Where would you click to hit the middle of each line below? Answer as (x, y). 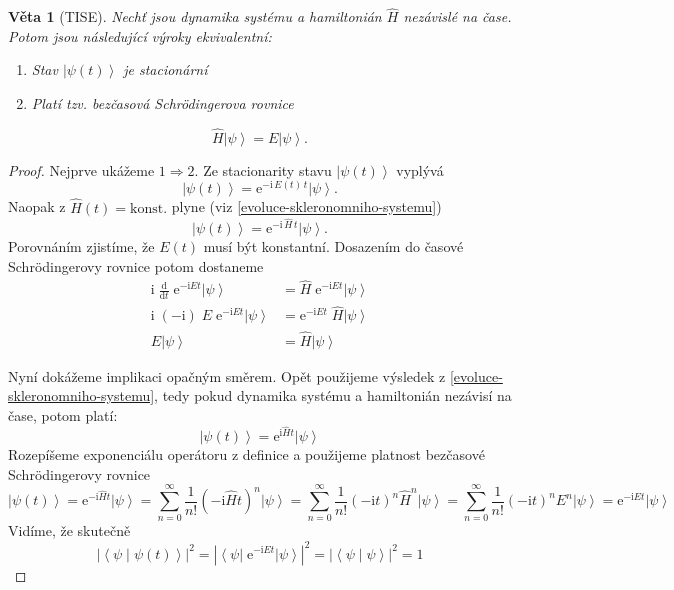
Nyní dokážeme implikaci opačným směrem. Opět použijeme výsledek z (227, 375)
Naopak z (37, 206)
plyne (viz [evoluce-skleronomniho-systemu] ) (306, 206)
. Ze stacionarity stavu (263, 169)
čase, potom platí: (63, 414)
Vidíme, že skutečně (69, 530)
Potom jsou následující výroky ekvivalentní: (140, 35)
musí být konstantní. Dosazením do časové (333, 245)
